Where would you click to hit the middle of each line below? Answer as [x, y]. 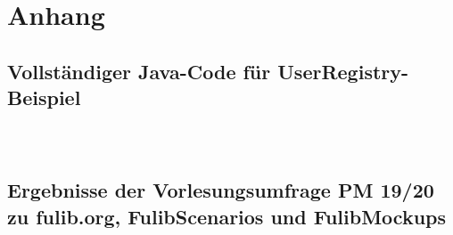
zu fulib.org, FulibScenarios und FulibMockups [227, 216]
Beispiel [44, 97]
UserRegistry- [343, 71]
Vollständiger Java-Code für [139, 71]
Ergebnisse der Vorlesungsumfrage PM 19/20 [221, 190]
